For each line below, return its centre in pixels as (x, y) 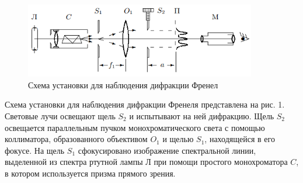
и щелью (178, 139)
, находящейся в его (240, 139)
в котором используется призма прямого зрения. (90, 173)
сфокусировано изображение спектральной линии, (167, 150)
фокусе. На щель (35, 150)
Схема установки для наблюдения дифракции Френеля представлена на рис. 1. (145, 104)
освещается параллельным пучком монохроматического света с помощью (135, 127)
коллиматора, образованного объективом (76, 139)
